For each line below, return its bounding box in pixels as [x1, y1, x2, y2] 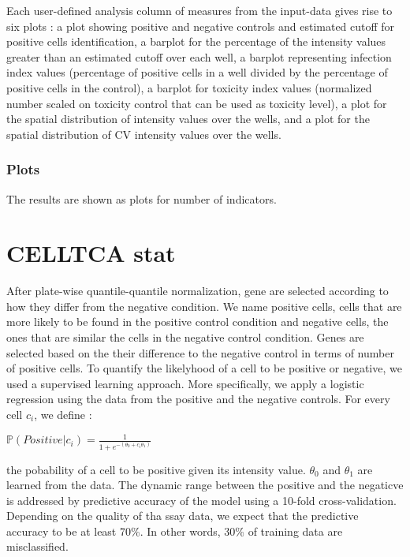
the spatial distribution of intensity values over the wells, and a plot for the [6, 110, 370, 127]
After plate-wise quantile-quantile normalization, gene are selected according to [6, 282, 389, 299]
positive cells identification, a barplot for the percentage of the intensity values [6, 33, 386, 50]
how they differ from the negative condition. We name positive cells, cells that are [6, 297, 402, 314]
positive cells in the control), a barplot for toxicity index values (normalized [6, 79, 372, 95]
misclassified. [6, 538, 69, 555]
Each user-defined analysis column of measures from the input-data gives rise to [6, 2, 393, 18]
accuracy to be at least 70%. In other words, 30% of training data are [6, 522, 343, 539]
